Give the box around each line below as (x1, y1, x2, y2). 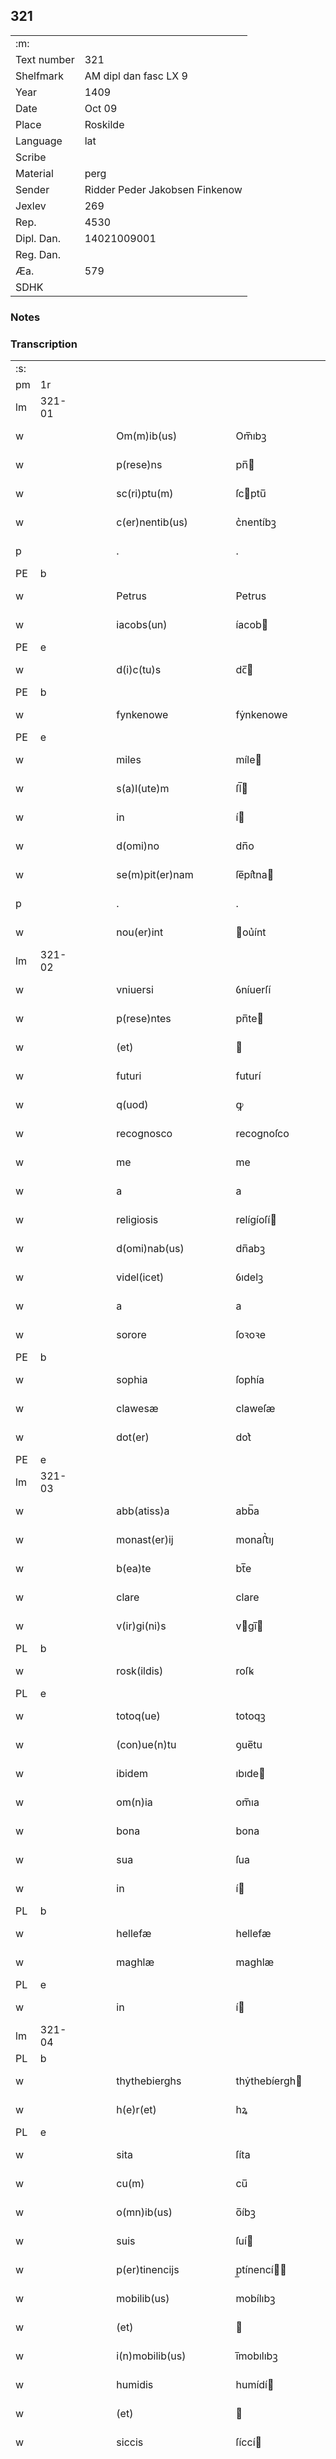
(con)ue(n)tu (116, 1738, 177, 1752)
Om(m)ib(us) (116, 429, 178, 443)
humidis (116, 2378, 154, 2392)
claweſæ (235, 1402, 276, 1416)
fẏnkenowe (235, 708, 288, 722)
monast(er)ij (116, 1533, 174, 1547)
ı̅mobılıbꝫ (235, 2349, 278, 2363)
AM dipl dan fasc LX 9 (84, 69, 188, 83)
